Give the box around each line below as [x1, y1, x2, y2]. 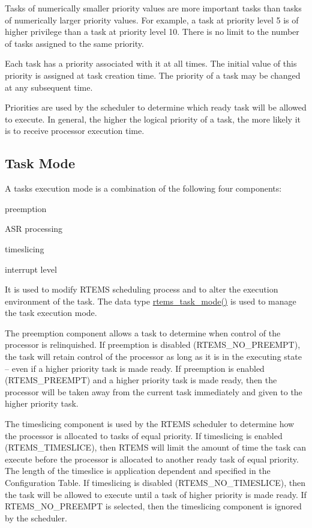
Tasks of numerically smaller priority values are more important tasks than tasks [5, 2, 302, 14]
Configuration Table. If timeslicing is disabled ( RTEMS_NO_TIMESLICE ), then [5, 476, 306, 489]
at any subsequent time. [5, 80, 93, 93]
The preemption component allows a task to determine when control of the [5, 326, 281, 339]
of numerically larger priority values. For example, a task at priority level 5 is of [5, 13, 299, 26]
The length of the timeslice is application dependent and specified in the [5, 464, 271, 477]
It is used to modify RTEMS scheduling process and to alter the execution [5, 283, 278, 296]
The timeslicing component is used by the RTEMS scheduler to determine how [5, 417, 295, 430]
